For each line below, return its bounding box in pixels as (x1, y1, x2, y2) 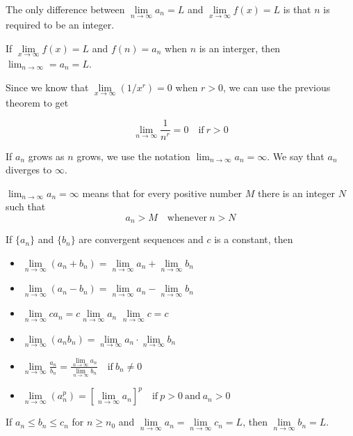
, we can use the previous (223, 79, 331, 94)
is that (283, 2, 311, 16)
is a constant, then (214, 232, 293, 247)
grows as (28, 148, 65, 163)
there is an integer (258, 185, 335, 200)
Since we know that (6, 79, 89, 94)
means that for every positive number (82, 185, 243, 200)
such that (6, 199, 46, 214)
